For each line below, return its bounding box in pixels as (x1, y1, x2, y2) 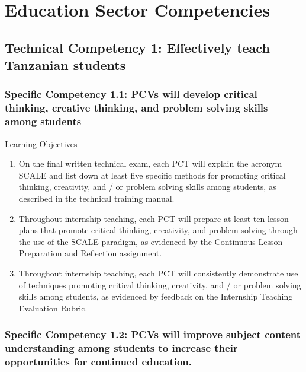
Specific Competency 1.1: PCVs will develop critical (5, 87, 257, 101)
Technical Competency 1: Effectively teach (5, 38, 270, 56)
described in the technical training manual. (18, 192, 175, 204)
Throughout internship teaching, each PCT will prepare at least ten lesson (18, 212, 289, 224)
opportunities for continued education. (5, 354, 192, 369)
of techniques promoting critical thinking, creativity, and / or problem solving (18, 278, 301, 291)
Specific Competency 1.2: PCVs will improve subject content (5, 327, 301, 342)
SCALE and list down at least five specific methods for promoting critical (18, 168, 286, 181)
